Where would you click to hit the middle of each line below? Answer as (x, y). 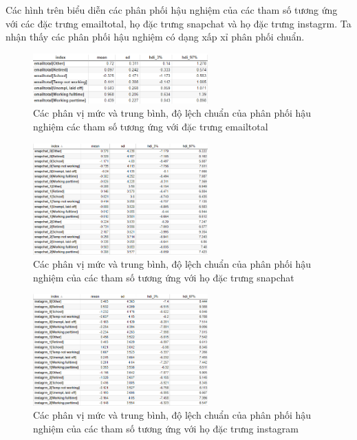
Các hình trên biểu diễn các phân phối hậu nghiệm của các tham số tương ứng (172, 10)
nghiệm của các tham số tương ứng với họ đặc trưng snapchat (164, 277)
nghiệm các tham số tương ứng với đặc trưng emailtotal (151, 126)
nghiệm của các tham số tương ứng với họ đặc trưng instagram (166, 429)
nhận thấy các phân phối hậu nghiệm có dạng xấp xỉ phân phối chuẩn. (155, 37)
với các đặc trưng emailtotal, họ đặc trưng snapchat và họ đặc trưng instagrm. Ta (178, 23)
